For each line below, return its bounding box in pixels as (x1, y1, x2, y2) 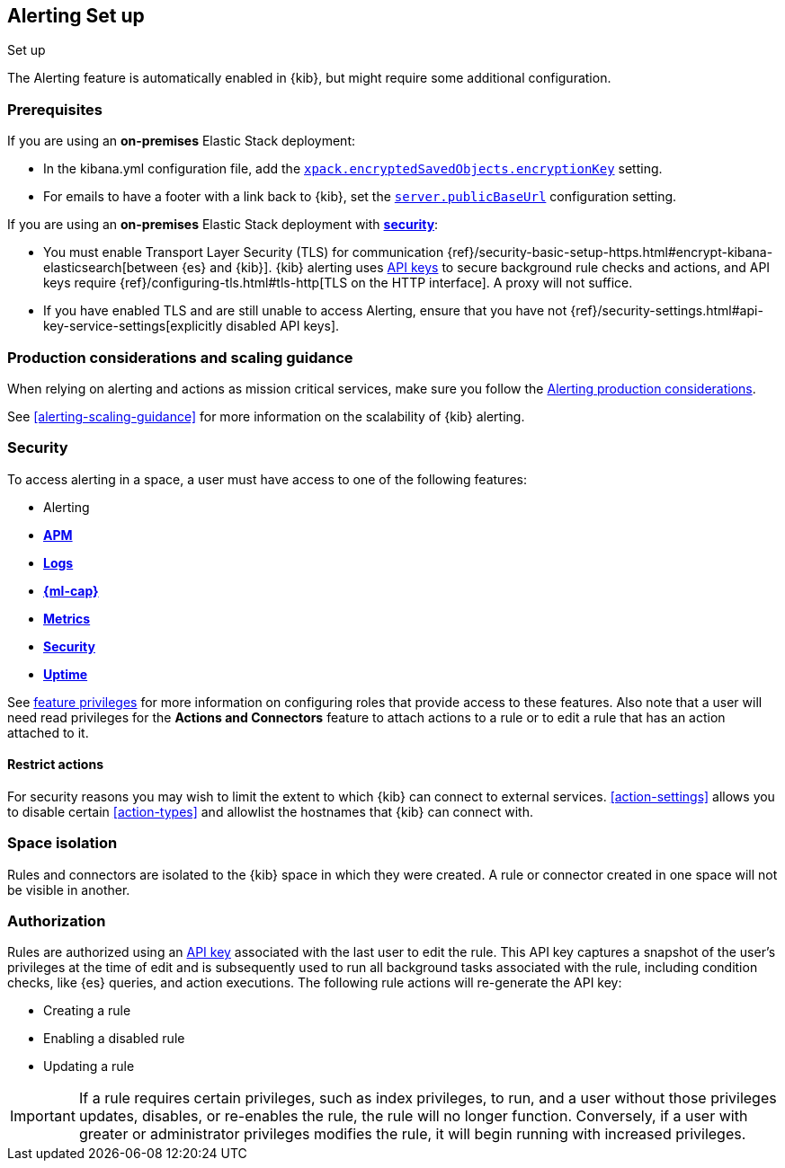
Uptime (43, 666, 88, 682)
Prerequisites (7, 100, 103, 119)
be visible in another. (7, 881, 130, 898)
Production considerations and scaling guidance (7, 348, 353, 367)
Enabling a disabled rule (43, 1031, 185, 1047)
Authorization (7, 912, 106, 931)
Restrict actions (7, 757, 103, 773)
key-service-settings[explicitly (43, 318, 223, 334)
